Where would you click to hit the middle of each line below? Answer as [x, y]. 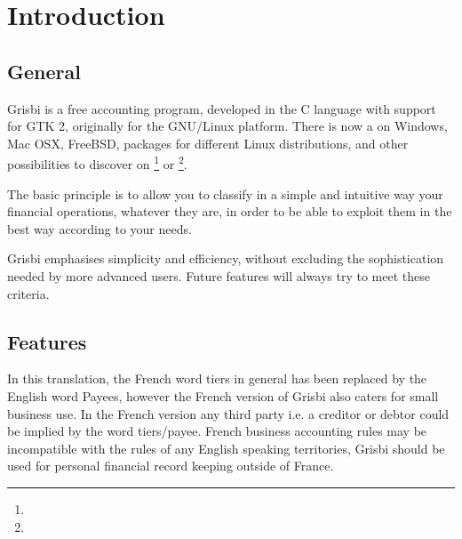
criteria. [28, 293]
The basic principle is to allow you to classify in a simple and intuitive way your [225, 193]
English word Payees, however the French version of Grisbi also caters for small [223, 395]
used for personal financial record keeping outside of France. [171, 466]
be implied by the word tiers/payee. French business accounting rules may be [217, 431]
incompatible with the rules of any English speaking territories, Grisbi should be [226, 448]
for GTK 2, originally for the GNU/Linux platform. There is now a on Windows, [227, 126]
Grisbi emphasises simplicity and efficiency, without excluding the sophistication [226, 258]
